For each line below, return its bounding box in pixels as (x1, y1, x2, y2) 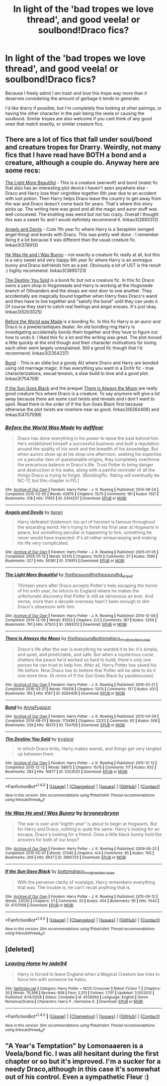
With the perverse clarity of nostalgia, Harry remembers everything (17, 879, 156, 885)
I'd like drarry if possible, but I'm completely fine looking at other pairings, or (5, 105, 162, 111)
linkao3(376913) (5, 242, 38, 248)
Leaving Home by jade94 (5, 960, 67, 967)
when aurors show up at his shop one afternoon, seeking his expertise (17, 451, 162, 457)
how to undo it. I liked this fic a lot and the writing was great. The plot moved (5, 334, 162, 340)
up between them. (17, 751, 55, 756)
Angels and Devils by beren (5, 509, 63, 515)
